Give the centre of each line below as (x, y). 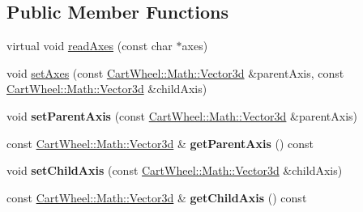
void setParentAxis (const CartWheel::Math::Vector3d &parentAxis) (182, 115)
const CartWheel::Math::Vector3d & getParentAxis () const (160, 143)
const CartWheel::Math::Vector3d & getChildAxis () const (157, 197)
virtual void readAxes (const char (90, 46)
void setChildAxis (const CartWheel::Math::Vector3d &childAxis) (175, 170)
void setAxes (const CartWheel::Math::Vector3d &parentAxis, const (175, 72)
